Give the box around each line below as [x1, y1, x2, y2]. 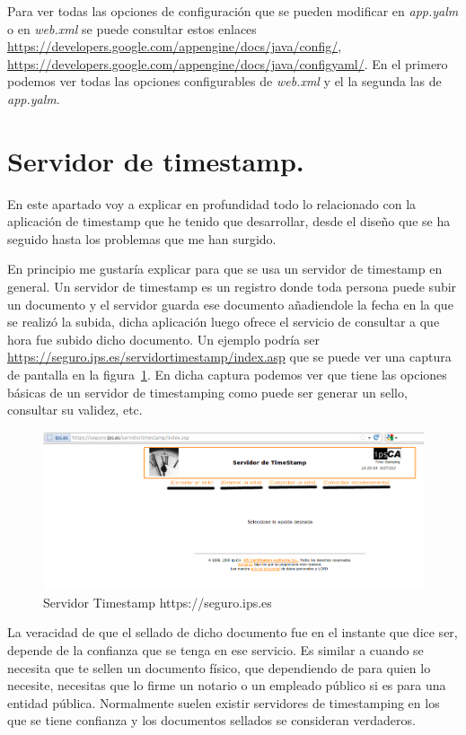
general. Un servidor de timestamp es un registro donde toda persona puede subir [7, 277, 457, 296]
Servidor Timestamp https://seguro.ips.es [43, 592, 272, 611]
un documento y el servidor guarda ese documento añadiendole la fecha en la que [7, 294, 453, 313]
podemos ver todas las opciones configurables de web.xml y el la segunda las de [7, 72, 442, 91]
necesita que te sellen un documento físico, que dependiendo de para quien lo [7, 658, 431, 677]
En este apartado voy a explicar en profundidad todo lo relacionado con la [7, 194, 417, 213]
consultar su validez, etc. [7, 400, 143, 419]
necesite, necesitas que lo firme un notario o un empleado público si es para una [7, 676, 446, 695]
